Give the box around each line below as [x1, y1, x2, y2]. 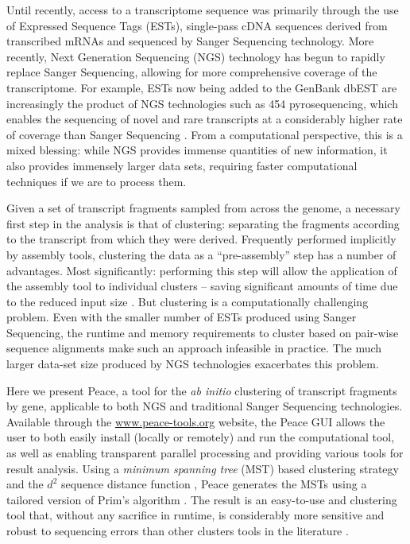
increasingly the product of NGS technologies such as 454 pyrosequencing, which [6, 95, 398, 111]
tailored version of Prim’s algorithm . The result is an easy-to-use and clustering [6, 491, 397, 507]
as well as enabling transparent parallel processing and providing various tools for [6, 445, 404, 461]
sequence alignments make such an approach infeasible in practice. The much [6, 340, 382, 356]
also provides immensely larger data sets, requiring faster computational [6, 157, 358, 173]
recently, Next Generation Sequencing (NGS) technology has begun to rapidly [6, 48, 385, 64]
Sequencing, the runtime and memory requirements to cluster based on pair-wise [6, 324, 399, 340]
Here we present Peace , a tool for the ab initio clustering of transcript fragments [6, 382, 397, 398]
